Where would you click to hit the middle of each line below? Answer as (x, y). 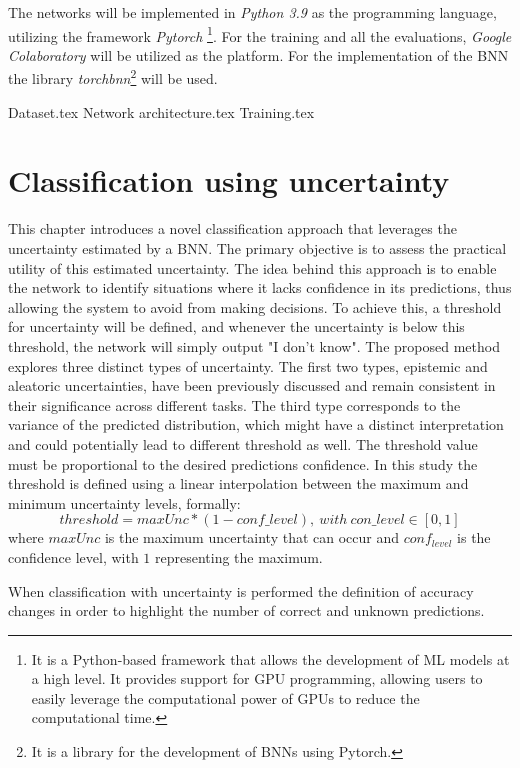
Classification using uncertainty (229, 180)
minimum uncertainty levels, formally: (124, 502)
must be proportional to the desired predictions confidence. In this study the (243, 463)
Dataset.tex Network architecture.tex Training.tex (161, 111)
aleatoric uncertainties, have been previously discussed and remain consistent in (252, 385)
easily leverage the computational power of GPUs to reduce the (225, 697)
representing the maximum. (238, 556)
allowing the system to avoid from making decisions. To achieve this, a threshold (255, 306)
